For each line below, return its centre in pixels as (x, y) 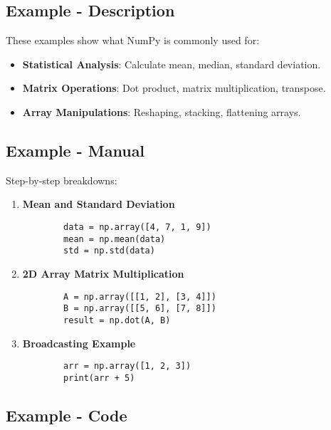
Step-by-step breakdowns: (62, 180)
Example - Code (67, 415)
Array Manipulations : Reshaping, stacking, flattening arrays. (162, 111)
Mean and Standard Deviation (99, 204)
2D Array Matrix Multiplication (103, 273)
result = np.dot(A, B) (117, 320)
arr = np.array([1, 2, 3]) (127, 366)
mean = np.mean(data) (115, 239)
